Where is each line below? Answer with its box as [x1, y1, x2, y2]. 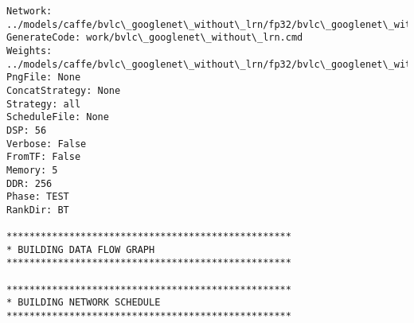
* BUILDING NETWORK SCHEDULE [6, 297, 161, 309]
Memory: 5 [6, 164, 58, 176]
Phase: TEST [6, 191, 69, 203]
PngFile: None [6, 72, 81, 84]
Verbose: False [6, 138, 87, 150]
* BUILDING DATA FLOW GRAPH [6, 243, 155, 255]
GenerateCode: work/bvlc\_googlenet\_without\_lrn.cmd [6, 32, 303, 44]
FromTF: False [6, 151, 81, 163]
